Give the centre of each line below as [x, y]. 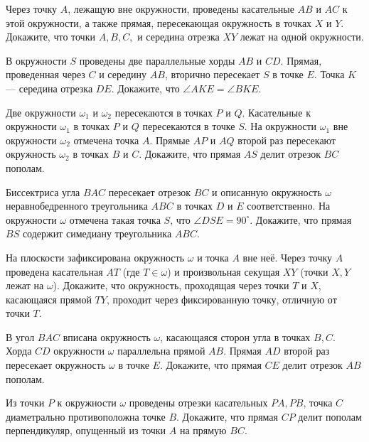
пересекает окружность [56, 365]
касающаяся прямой [49, 299]
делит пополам [330, 416]
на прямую [203, 430]
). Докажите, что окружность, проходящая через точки [171, 285]
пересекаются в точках [164, 112]
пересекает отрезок [150, 192]
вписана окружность [107, 336]
